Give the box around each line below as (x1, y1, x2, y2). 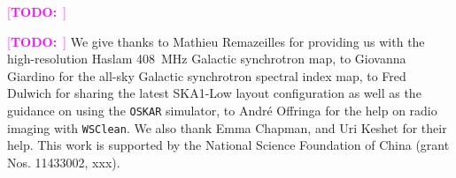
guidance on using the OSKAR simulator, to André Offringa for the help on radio (7, 100, 437, 119)
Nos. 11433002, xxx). (7, 152, 120, 171)
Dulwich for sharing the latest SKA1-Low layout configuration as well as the (7, 84, 421, 102)
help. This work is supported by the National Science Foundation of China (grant (7, 136, 450, 154)
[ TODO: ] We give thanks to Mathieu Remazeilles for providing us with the (7, 32, 425, 50)
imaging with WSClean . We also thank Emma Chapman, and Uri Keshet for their (7, 118, 447, 137)
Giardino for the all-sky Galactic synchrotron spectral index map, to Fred (7, 66, 406, 85)
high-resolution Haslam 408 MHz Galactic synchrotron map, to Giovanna (7, 49, 406, 68)
